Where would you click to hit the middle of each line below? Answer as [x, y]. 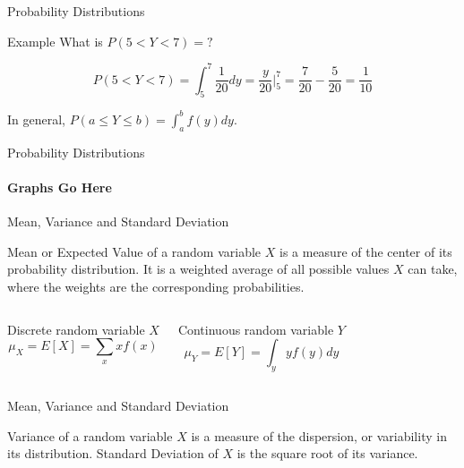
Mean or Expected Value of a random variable [134, 251]
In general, [36, 119]
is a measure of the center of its [365, 251]
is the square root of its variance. [327, 453]
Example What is [55, 41]
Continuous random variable [256, 329]
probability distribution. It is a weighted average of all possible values [198, 269]
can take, [433, 269]
